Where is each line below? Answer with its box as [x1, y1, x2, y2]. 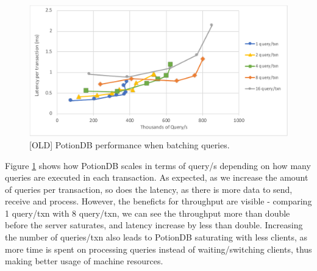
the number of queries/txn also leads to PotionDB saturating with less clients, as [5, 231, 307, 244]
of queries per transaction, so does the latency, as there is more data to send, [5, 182, 293, 195]
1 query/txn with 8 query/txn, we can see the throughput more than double [5, 206, 290, 219]
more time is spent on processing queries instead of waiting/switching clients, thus [5, 242, 312, 255]
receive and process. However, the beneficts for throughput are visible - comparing [5, 195, 312, 208]
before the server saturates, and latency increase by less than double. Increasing [5, 219, 303, 231]
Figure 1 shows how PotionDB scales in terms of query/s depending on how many [5, 159, 311, 172]
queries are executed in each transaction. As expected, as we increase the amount [5, 171, 308, 184]
